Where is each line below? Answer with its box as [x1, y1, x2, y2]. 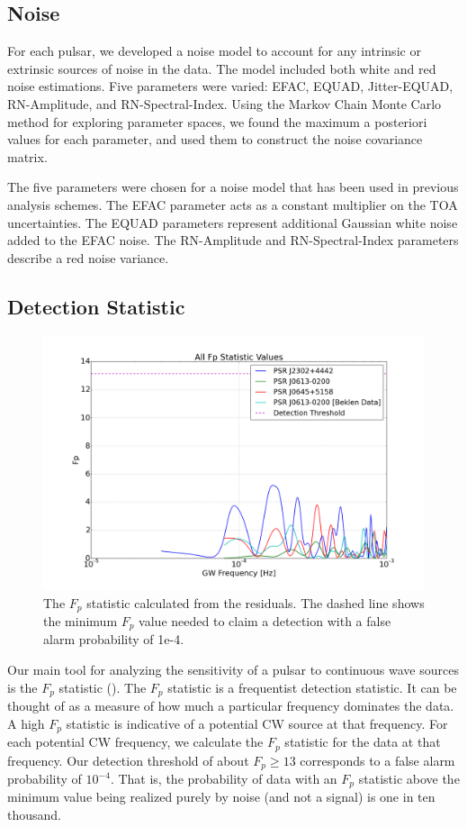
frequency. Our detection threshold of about [7, 750, 249, 769]
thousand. [7, 805, 61, 824]
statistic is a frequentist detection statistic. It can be [167, 677, 457, 696]
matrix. [7, 147, 48, 166]
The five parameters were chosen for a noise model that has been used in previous [7, 177, 459, 196]
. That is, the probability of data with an [110, 769, 337, 788]
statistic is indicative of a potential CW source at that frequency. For [66, 713, 448, 732]
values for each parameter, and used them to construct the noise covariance [7, 130, 423, 149]
